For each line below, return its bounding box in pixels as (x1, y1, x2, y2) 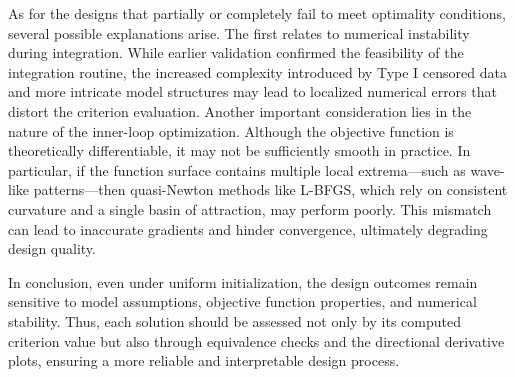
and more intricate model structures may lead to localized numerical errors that (8, 81, 497, 102)
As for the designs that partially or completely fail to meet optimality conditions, (8, 3, 506, 23)
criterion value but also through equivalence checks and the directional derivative (8, 330, 505, 351)
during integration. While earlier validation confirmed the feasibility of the (8, 42, 464, 63)
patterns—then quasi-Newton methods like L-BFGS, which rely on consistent (33, 179, 508, 200)
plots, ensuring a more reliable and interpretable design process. (8, 350, 400, 371)
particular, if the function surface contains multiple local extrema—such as (8, 159, 466, 180)
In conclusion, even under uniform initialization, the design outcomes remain (8, 271, 478, 292)
